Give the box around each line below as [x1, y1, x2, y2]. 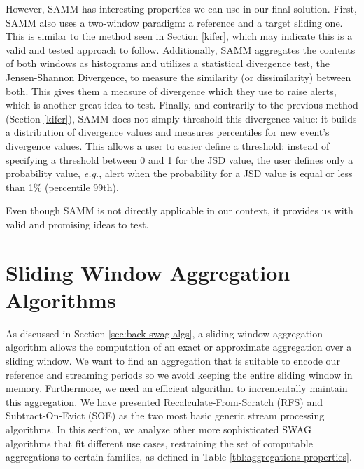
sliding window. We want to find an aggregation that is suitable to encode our [6, 353, 340, 367]
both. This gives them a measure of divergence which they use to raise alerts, [6, 83, 337, 98]
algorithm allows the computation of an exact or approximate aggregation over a [6, 339, 352, 354]
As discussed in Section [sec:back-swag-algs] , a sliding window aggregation [6, 325, 323, 340]
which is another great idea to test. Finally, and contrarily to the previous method [6, 97, 358, 112]
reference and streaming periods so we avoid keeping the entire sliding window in [6, 367, 353, 381]
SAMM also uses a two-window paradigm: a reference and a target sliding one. [6, 15, 343, 29]
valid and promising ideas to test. [6, 216, 149, 231]
